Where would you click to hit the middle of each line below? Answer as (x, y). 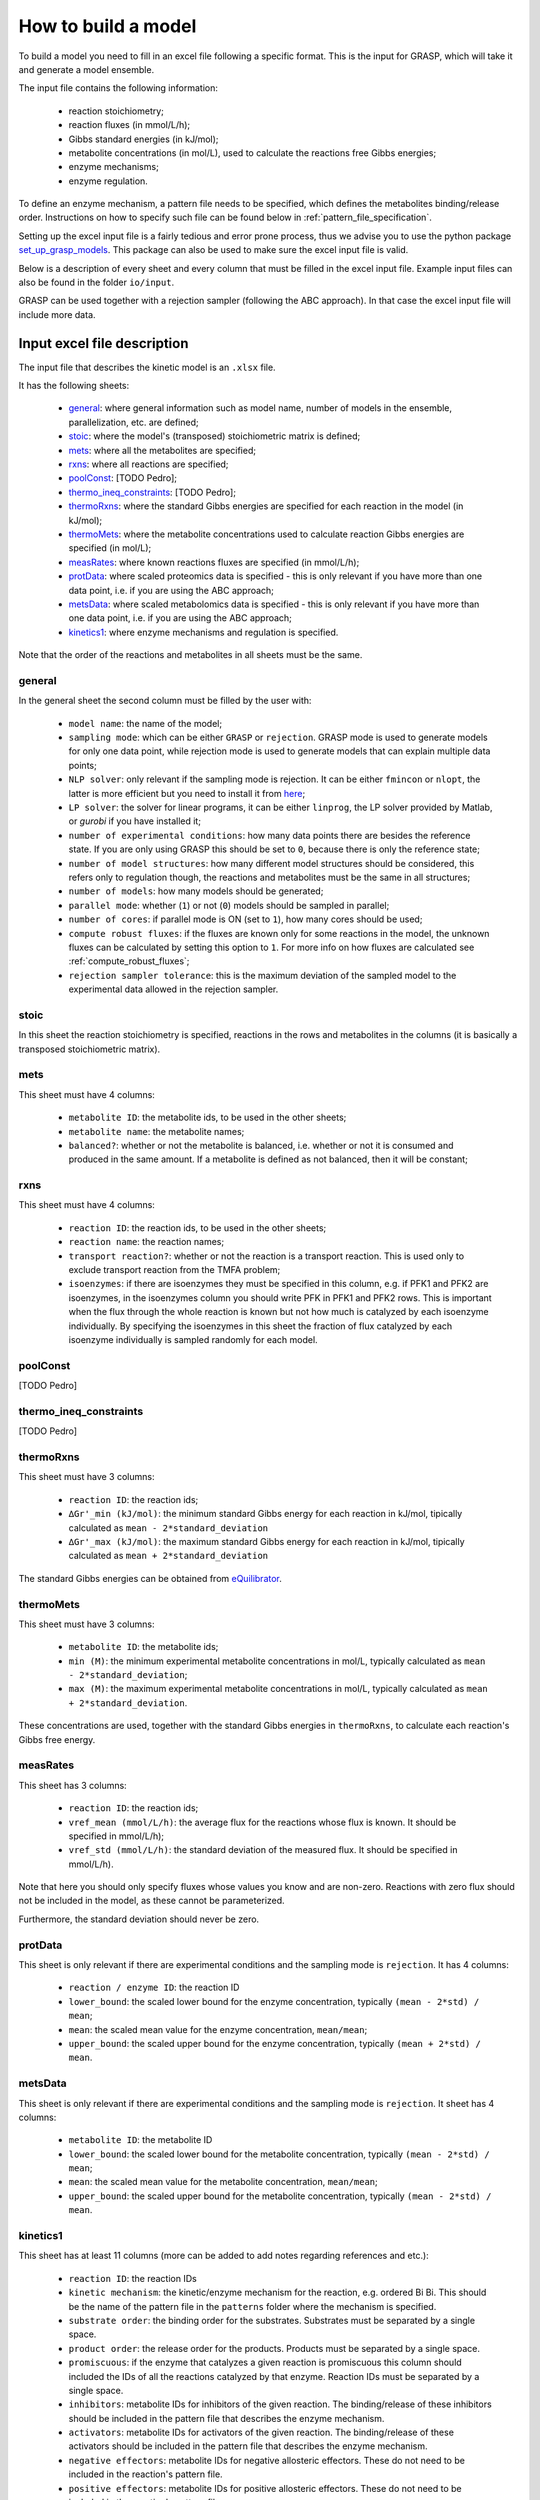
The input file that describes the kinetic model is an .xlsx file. (147, 367)
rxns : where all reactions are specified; (148, 464)
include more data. (57, 314)
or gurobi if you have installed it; (135, 821)
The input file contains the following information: (118, 88)
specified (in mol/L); (110, 548)
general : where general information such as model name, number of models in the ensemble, (260, 408)
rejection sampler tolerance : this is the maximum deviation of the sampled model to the (262, 975)
